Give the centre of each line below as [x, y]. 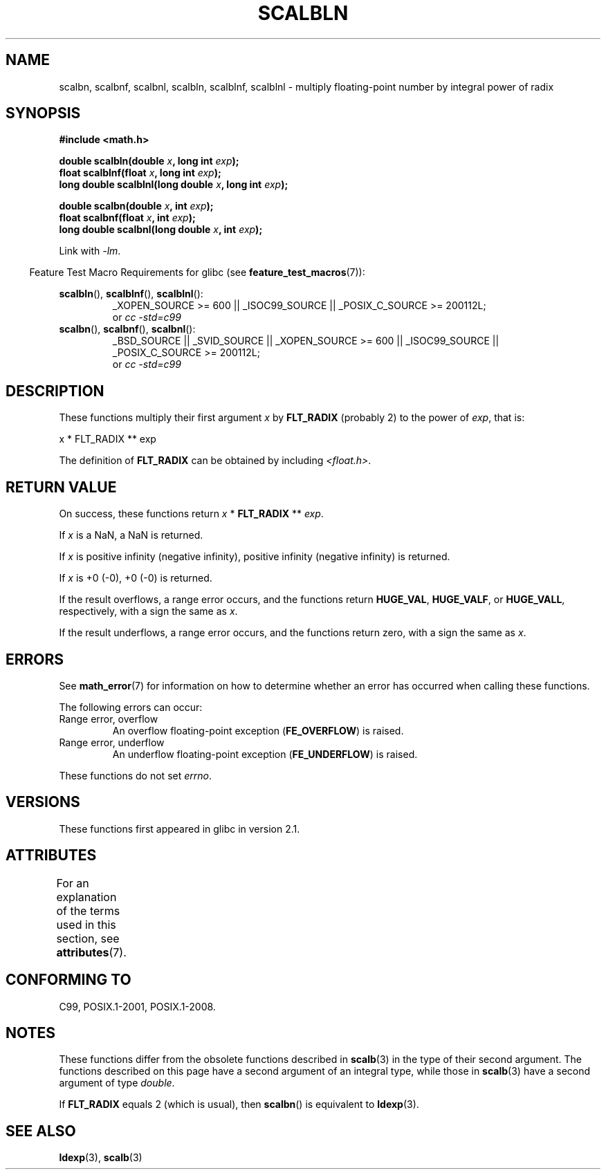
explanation [86, 897]
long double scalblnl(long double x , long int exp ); [174, 185]
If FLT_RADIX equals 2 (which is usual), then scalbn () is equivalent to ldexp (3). [239, 1104]
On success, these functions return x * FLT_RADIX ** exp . [191, 514]
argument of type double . [117, 1083]
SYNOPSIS [43, 113]
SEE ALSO [41, 1131]
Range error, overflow [109, 719]
